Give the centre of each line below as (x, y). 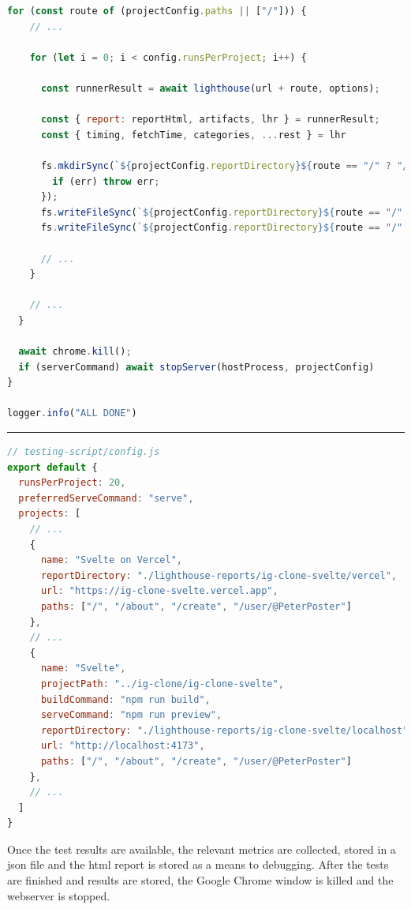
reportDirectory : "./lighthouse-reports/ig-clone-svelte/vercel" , (219, 575)
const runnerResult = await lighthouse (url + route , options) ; (210, 88)
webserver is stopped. (59, 895)
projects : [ (50, 514)
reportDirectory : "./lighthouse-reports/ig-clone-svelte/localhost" (224, 730)
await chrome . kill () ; (75, 352)
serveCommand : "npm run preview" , (131, 715)
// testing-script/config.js (84, 452)
